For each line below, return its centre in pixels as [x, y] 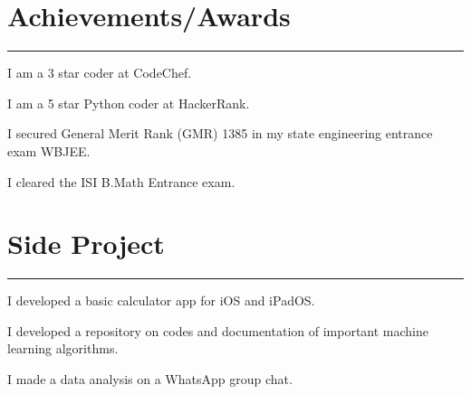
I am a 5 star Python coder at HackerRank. [129, 103]
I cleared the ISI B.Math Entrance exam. [121, 181]
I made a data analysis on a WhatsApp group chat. [150, 379]
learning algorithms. [63, 348]
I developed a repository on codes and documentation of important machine [218, 330]
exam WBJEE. [49, 150]
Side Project [86, 244]
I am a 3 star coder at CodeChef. [100, 73]
